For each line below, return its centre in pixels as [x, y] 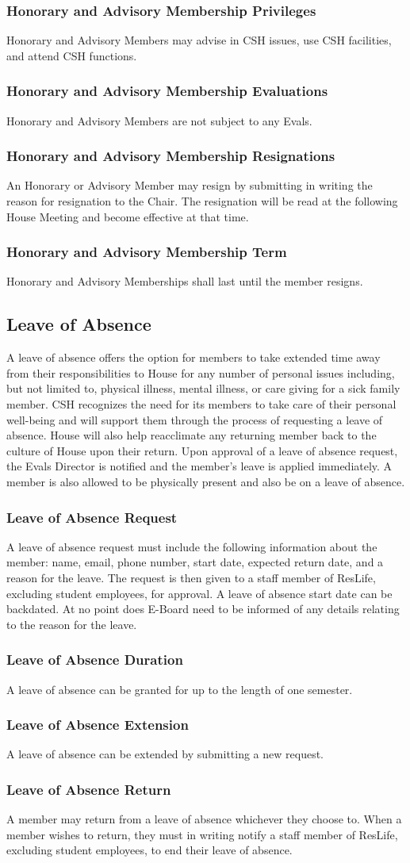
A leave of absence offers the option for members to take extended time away [194, 357]
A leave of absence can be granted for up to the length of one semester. [180, 689]
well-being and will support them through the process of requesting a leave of [195, 419]
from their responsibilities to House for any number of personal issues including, [201, 372]
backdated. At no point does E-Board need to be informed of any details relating [203, 609]
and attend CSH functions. [72, 55]
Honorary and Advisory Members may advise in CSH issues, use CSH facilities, [199, 40]
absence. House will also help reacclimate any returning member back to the [192, 435]
